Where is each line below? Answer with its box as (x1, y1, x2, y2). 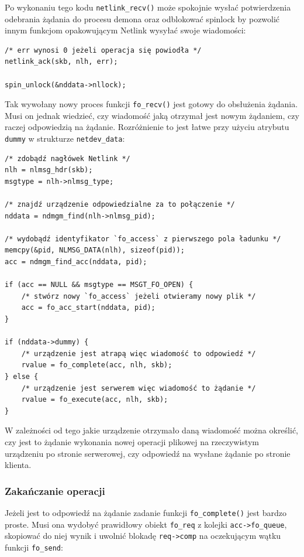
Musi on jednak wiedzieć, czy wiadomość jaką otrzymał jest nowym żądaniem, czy (5, 109, 299, 121)
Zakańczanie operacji (5, 483, 105, 498)
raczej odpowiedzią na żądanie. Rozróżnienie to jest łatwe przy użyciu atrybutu (5, 121, 289, 133)
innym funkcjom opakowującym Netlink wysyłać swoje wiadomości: (5, 24, 246, 36)
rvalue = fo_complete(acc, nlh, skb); (21, 361, 172, 370)
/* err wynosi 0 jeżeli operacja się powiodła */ (5, 46, 202, 54)
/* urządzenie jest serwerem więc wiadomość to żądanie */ (21, 384, 256, 392)
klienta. (5, 459, 32, 471)
